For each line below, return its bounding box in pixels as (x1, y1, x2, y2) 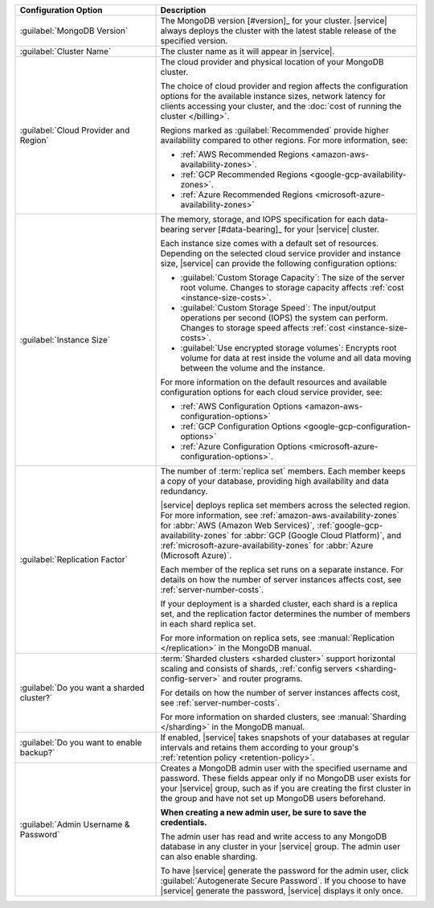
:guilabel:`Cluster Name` (19, 46, 112, 56)
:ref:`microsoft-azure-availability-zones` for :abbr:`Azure (160, 540, 374, 551)
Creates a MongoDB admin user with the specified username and (160, 762, 407, 774)
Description (160, 5, 207, 15)
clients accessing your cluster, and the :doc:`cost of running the (160, 101, 402, 112)
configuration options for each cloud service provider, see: (160, 387, 383, 397)
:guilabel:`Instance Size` (19, 335, 111, 345)
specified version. (160, 35, 228, 46)
